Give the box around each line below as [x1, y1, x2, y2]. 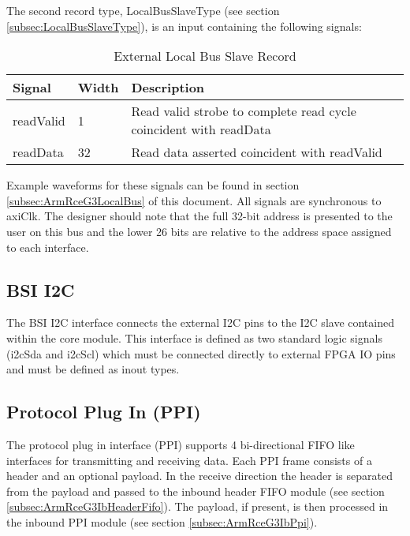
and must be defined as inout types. [6, 361, 180, 377]
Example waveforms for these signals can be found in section [6, 177, 300, 193]
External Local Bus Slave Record [114, 47, 296, 66]
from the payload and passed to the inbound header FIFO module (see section [6, 482, 385, 499]
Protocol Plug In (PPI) [6, 399, 201, 424]
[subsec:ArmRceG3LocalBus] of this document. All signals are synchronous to [6, 192, 382, 208]
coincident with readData [131, 120, 271, 139]
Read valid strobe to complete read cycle [131, 102, 356, 121]
